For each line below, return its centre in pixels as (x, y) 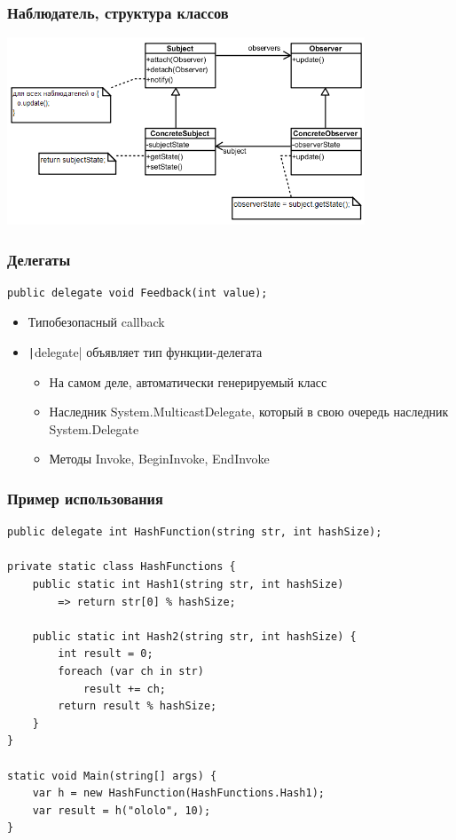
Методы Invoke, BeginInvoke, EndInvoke (159, 459)
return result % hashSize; (138, 706)
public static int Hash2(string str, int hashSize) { (194, 636)
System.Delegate (94, 428)
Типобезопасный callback (96, 322)
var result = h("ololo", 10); (122, 810)
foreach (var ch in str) (131, 672)
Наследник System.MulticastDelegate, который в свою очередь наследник (249, 412)
